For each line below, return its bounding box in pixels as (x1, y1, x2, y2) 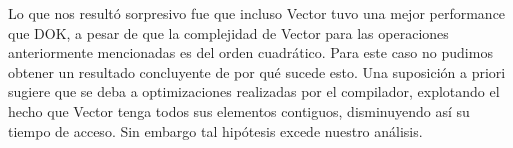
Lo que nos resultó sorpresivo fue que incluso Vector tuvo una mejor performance (8, 3, 506, 23)
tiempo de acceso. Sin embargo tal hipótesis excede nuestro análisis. (8, 120, 423, 141)
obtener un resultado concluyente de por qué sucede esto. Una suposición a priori (8, 61, 506, 82)
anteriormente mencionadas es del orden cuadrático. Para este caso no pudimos (8, 42, 493, 63)
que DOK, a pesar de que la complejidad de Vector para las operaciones (8, 22, 449, 43)
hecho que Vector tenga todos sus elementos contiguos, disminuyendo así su (8, 100, 470, 121)
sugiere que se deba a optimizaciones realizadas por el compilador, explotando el (8, 81, 500, 102)
